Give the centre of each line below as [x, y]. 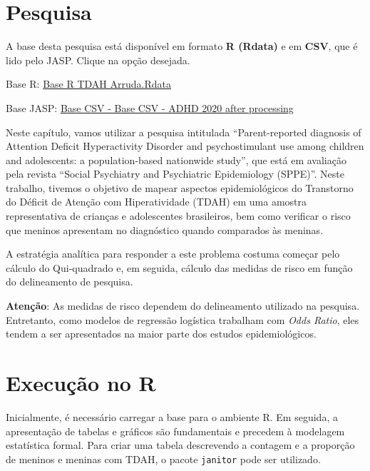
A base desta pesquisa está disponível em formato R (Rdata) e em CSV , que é [182, 46]
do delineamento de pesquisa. [70, 282]
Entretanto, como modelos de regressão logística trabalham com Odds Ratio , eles [183, 319]
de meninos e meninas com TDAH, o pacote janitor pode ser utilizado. [163, 459]
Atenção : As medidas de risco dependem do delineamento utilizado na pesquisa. [183, 306]
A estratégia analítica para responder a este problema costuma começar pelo [173, 254]
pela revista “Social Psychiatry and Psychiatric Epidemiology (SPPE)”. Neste [175, 174]
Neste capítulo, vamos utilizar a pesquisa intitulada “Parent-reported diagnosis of [184, 132]
